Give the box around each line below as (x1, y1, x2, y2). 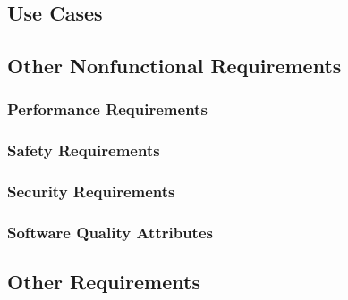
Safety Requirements (7, 139, 160, 162)
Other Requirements (7, 268, 200, 296)
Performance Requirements (7, 98, 208, 121)
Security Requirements (7, 180, 175, 203)
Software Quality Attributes (7, 221, 213, 244)
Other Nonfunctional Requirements (7, 52, 342, 79)
